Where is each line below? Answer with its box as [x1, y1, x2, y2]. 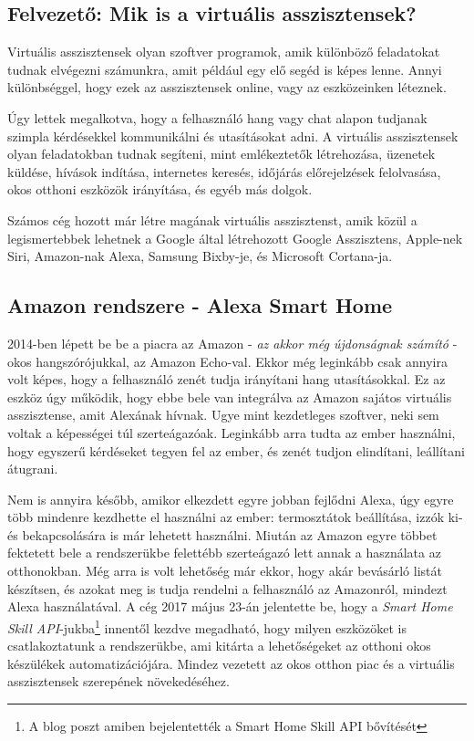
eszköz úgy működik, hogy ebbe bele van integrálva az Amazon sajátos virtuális [7, 387, 452, 406]
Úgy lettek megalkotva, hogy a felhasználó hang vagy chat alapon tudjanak [7, 108, 428, 127]
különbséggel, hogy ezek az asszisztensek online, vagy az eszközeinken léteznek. [7, 78, 447, 97]
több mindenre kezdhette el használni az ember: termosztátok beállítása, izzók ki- [7, 507, 463, 527]
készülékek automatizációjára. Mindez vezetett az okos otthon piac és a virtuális [7, 653, 455, 673]
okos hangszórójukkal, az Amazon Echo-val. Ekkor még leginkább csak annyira [7, 351, 448, 370]
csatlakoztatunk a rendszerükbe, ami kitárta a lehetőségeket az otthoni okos [7, 636, 431, 655]
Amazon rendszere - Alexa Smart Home [7, 291, 393, 319]
